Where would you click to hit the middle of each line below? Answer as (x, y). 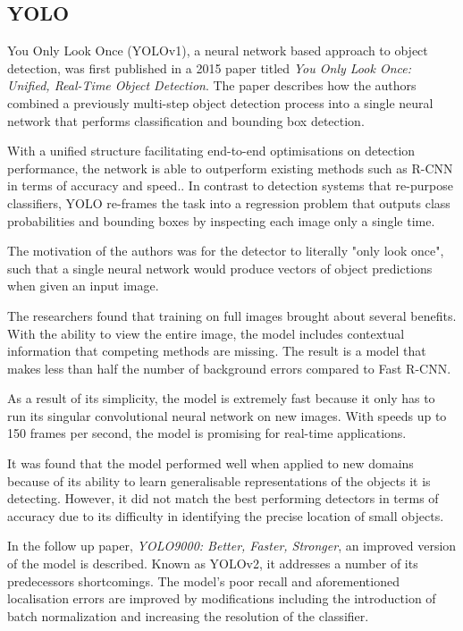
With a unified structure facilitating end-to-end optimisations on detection (211, 151)
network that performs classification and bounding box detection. (186, 120)
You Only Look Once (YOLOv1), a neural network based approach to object (218, 50)
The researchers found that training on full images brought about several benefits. (232, 315)
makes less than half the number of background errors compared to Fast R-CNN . (229, 368)
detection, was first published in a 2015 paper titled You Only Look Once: (209, 67)
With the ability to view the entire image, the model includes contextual (206, 333)
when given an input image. (83, 286)
